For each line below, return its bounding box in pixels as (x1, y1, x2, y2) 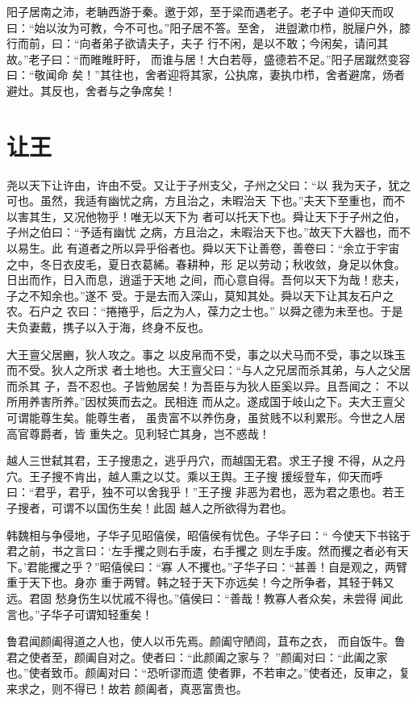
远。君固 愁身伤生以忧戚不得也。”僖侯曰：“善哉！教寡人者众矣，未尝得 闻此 (6, 589, 403, 606)
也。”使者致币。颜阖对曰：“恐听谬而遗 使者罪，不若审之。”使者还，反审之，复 (6, 664, 411, 681)
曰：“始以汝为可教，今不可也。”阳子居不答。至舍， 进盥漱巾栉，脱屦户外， (6, 19, 399, 36)
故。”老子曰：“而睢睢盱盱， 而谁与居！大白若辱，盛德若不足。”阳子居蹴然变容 (6, 50, 411, 67)
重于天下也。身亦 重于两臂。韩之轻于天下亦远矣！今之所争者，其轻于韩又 (6, 574, 394, 591)
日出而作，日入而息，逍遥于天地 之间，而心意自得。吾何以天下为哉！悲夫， (6, 271, 406, 288)
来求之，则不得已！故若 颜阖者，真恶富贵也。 (6, 679, 248, 696)
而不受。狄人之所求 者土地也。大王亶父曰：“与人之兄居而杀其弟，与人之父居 (6, 361, 411, 378)
